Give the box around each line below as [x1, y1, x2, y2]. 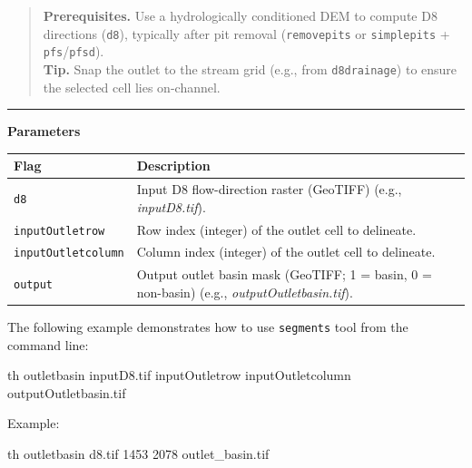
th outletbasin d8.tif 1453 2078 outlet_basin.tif [7, 444, 270, 463]
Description [136, 156, 211, 175]
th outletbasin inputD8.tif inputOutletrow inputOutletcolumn [7, 366, 351, 385]
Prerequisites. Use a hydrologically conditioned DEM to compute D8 [43, 6, 438, 24]
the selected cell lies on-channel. [43, 77, 221, 96]
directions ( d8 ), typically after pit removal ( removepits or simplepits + [43, 24, 450, 43]
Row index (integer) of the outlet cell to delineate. [136, 219, 417, 239]
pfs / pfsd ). [43, 42, 104, 61]
